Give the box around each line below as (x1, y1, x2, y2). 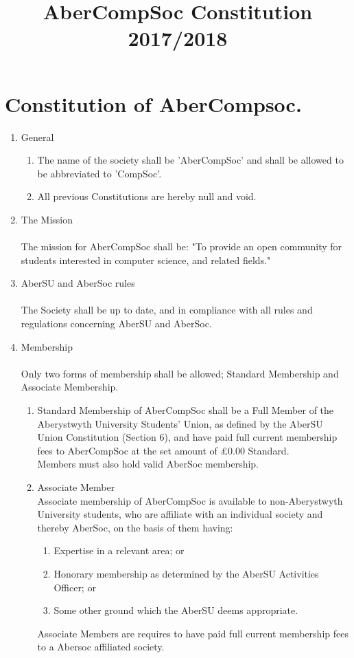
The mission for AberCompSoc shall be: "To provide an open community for (21, 239, 342, 254)
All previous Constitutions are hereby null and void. (37, 189, 257, 204)
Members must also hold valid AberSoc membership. (37, 457, 259, 471)
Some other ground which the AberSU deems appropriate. (54, 603, 298, 617)
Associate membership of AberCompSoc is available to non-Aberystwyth (37, 493, 343, 507)
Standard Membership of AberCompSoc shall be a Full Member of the (37, 403, 334, 417)
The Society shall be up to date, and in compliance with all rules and (21, 303, 313, 317)
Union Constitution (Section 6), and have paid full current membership (37, 430, 338, 444)
